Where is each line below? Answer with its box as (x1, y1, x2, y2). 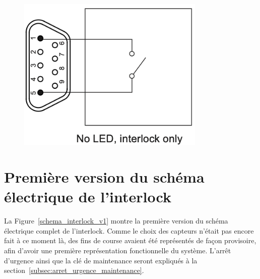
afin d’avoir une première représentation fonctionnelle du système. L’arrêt (4, 245, 231, 256)
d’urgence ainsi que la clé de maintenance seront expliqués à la (4, 255, 198, 265)
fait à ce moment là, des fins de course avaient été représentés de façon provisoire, (4, 235, 256, 246)
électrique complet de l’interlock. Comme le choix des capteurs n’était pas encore (4, 225, 254, 236)
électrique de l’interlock (4, 186, 171, 207)
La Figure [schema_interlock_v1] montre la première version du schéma (4, 215, 228, 226)
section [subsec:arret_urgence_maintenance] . (4, 265, 144, 275)
